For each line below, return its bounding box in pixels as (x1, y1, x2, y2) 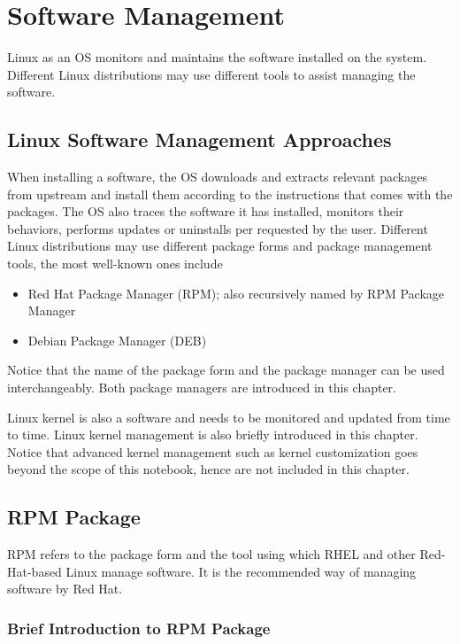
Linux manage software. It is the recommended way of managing (65, 562, 417, 580)
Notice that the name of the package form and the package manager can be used (7, 361, 445, 379)
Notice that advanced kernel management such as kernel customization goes (7, 442, 418, 461)
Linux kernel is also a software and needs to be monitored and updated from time (7, 407, 450, 426)
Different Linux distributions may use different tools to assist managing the (7, 65, 416, 83)
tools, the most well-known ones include (7, 254, 223, 273)
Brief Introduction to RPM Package (7, 617, 271, 639)
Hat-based (7, 562, 62, 580)
